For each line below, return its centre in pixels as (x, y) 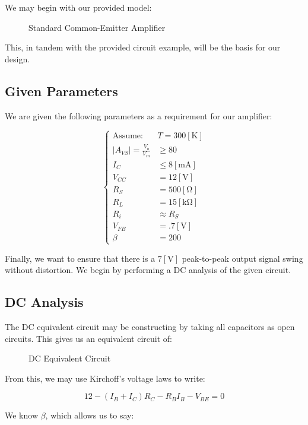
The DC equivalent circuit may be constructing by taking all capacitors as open (150, 326)
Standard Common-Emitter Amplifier (97, 27)
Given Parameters (61, 91)
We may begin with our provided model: (78, 7)
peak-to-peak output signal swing (242, 258)
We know (21, 415)
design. (18, 58)
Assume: (128, 136)
